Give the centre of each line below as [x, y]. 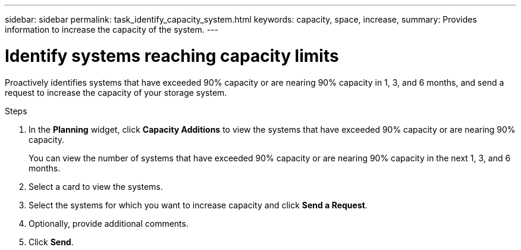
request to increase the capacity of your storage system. [116, 92]
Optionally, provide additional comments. [109, 223]
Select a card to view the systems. [96, 186]
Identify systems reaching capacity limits [172, 56]
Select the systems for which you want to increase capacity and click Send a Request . [198, 205]
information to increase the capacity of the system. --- [112, 29]
